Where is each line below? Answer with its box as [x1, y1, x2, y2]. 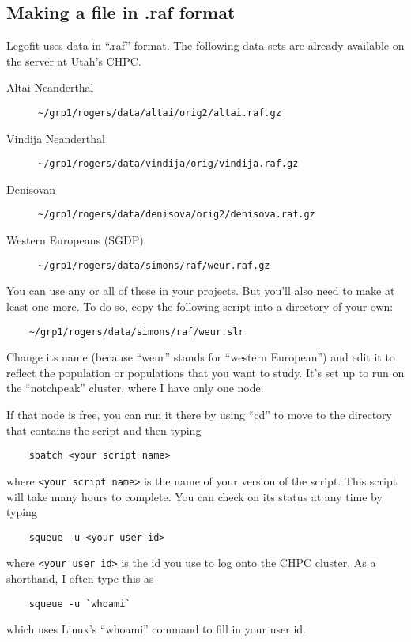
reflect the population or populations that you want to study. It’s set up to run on [6, 364, 405, 380]
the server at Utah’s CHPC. [6, 52, 141, 69]
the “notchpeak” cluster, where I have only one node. [6, 380, 264, 396]
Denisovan [6, 180, 56, 197]
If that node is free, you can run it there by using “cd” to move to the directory [6, 406, 392, 423]
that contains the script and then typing [6, 421, 202, 438]
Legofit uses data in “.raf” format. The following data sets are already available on [6, 37, 405, 54]
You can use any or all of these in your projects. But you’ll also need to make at [6, 282, 395, 299]
